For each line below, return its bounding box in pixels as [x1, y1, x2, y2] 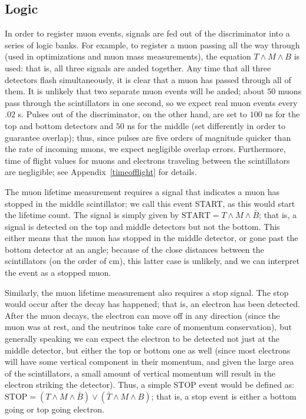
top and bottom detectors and [5, 119, 114, 131]
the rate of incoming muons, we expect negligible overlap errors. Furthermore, [5, 143, 286, 155]
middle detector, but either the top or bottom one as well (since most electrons [5, 344, 291, 356]
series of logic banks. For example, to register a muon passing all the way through [5, 38, 300, 51]
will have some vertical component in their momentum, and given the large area [5, 355, 294, 368]
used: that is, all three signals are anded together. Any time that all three [5, 61, 271, 74]
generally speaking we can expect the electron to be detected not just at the [5, 332, 280, 345]
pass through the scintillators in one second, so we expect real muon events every [5, 96, 298, 108]
